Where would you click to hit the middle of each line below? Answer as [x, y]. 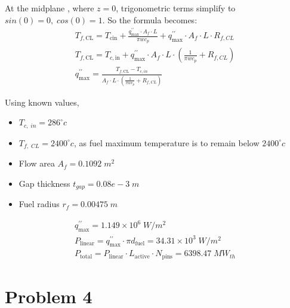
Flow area [37, 163]
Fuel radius [39, 204]
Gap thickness [44, 183]
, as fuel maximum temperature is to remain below [166, 142]
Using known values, [42, 102]
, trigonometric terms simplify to [176, 8]
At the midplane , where [50, 8]
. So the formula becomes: [150, 19]
